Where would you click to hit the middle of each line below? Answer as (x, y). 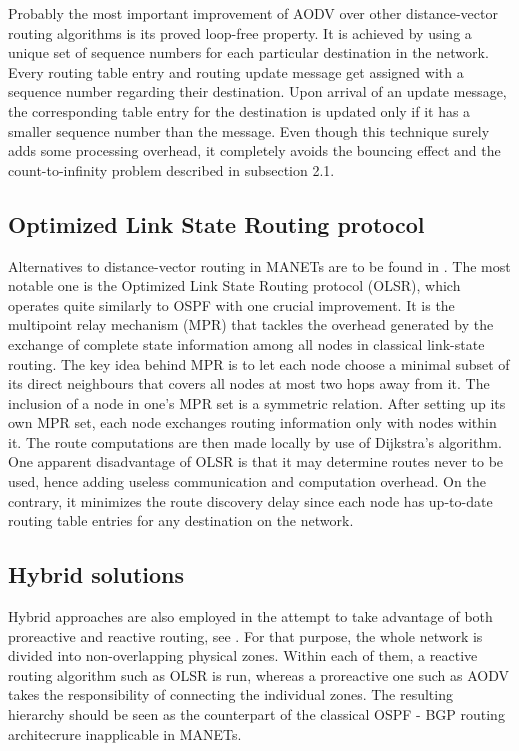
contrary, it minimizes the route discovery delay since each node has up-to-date (250, 500)
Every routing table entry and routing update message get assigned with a (236, 71)
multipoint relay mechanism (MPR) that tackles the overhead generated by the (251, 324)
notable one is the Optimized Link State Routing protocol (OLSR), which (234, 285)
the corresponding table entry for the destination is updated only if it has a (239, 110)
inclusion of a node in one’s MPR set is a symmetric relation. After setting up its (257, 402)
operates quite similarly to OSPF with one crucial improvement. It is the (231, 304)
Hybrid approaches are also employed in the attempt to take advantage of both (250, 616)
